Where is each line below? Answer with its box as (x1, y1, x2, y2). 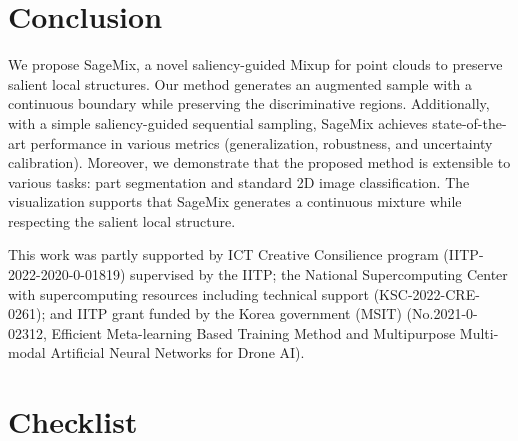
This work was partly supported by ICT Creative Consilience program (8, 244, 439, 265)
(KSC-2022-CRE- (373, 283, 480, 304)
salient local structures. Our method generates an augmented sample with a (8, 73, 473, 94)
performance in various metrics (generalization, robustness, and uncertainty (30, 132, 493, 153)
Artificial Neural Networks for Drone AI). (50, 342, 305, 363)
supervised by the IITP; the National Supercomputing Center (130, 264, 508, 285)
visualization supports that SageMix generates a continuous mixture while (8, 191, 462, 212)
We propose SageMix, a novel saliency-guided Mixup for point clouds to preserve (8, 54, 503, 75)
